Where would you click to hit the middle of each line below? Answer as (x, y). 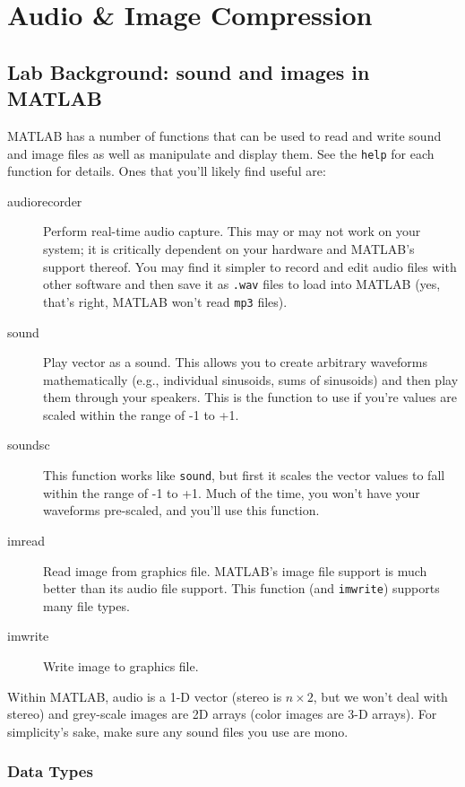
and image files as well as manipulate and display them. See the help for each (221, 153)
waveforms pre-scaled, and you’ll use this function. (181, 510)
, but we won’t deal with (380, 696)
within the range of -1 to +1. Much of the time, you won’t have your (232, 492)
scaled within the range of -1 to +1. (141, 414)
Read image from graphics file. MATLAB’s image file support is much (235, 570)
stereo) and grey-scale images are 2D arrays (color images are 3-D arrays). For (222, 714)
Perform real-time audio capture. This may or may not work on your (232, 231)
